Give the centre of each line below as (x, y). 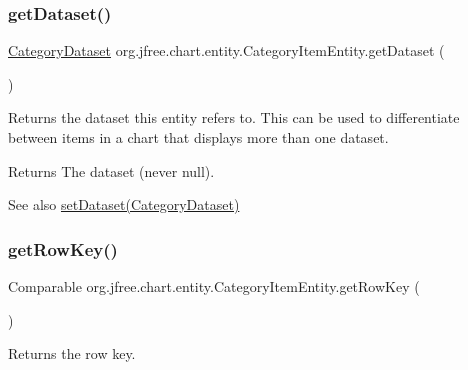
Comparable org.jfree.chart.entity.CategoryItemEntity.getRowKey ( (214, 286)
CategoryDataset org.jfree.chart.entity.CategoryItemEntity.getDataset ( (226, 50)
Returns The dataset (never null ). (111, 170)
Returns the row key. (72, 353)
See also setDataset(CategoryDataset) (124, 204)
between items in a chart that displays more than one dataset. (198, 137)
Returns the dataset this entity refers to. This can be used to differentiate (234, 117)
